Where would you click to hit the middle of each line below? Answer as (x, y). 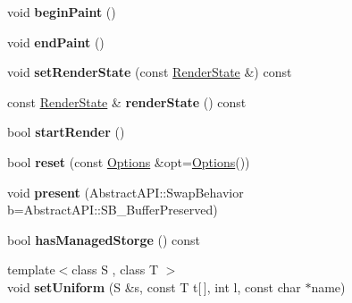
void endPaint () (56, 42)
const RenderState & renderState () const (127, 101)
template (31, 269)
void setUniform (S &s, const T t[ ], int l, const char (154, 286)
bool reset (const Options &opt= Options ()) (129, 161)
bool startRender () (66, 132)
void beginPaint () (62, 12)
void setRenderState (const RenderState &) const (150, 72)
